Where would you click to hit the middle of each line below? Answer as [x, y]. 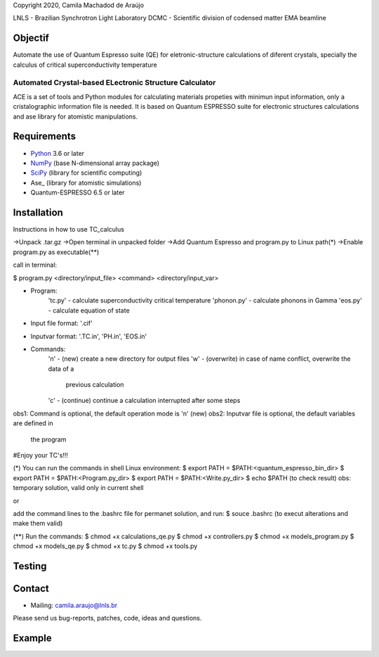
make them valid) [38, 524]
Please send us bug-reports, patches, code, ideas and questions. [107, 618]
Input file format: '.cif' [61, 324]
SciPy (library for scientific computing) [86, 173]
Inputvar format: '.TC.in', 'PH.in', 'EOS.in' [89, 336]
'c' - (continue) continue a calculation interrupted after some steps [144, 401]
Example [32, 638]
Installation [38, 212]
